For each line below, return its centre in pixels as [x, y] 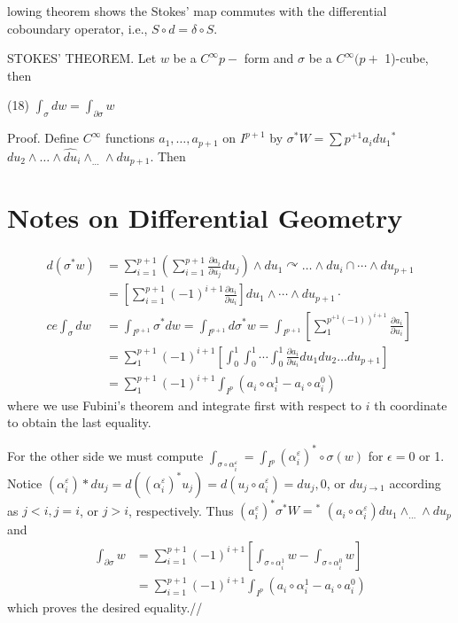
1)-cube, [407, 58]
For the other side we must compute [105, 455]
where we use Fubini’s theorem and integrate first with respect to [185, 405]
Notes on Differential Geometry [205, 218]
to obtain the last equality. [79, 422]
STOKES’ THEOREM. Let [82, 58]
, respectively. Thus [181, 510]
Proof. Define [43, 138]
